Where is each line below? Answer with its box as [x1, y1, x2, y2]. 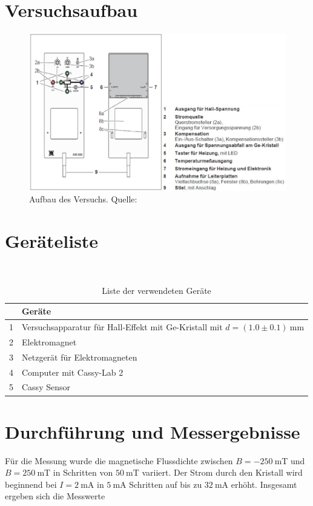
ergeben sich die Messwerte [5, 490, 105, 502]
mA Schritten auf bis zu [113, 478, 202, 490]
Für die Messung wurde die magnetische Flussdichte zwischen [5, 454, 233, 467]
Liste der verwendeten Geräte [102, 284, 211, 296]
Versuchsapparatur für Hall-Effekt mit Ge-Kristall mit [22, 321, 223, 333]
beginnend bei [5, 478, 57, 490]
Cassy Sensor [22, 381, 70, 393]
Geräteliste [5, 228, 99, 253]
